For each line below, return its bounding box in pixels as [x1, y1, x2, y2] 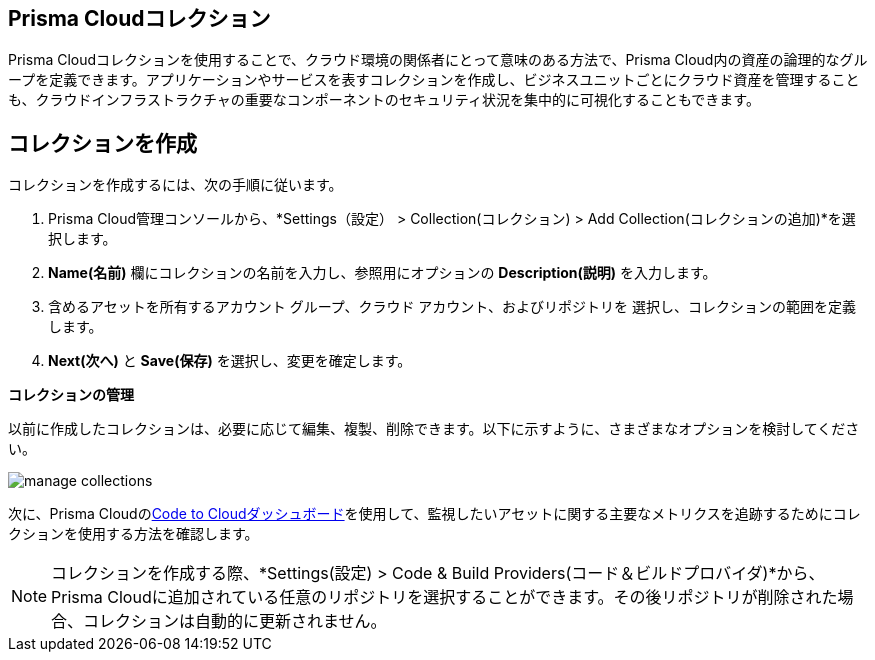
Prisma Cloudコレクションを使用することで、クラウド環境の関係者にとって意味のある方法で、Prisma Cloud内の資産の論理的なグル [8, 51, 868, 69]
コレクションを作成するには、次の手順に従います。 [8, 176, 343, 194]
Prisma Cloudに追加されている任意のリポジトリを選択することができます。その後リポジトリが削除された [51, 587, 838, 608]
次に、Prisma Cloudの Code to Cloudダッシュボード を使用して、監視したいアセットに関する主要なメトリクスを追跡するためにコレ [8, 505, 861, 523]
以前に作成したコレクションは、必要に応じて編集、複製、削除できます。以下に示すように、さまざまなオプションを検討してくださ [8, 420, 860, 438]
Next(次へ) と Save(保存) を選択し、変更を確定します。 [48, 352, 412, 370]
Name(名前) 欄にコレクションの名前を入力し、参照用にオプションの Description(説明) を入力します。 [48, 264, 717, 282]
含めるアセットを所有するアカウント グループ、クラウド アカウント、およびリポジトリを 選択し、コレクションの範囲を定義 [48, 298, 856, 316]
